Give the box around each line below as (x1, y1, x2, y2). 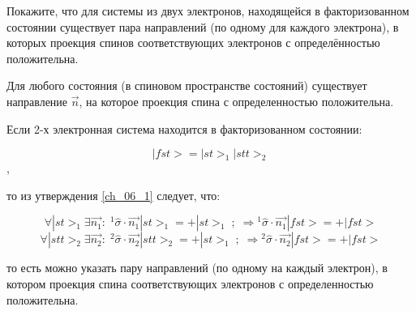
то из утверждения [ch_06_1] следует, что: (6, 186, 221, 203)
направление (6, 92, 68, 109)
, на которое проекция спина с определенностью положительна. (79, 92, 394, 109)
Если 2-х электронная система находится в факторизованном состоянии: (6, 120, 362, 137)
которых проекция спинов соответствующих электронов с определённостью (6, 34, 380, 51)
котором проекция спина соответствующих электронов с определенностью (6, 275, 374, 292)
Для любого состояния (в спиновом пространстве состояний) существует (6, 77, 367, 94)
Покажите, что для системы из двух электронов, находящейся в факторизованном (6, 2, 410, 19)
